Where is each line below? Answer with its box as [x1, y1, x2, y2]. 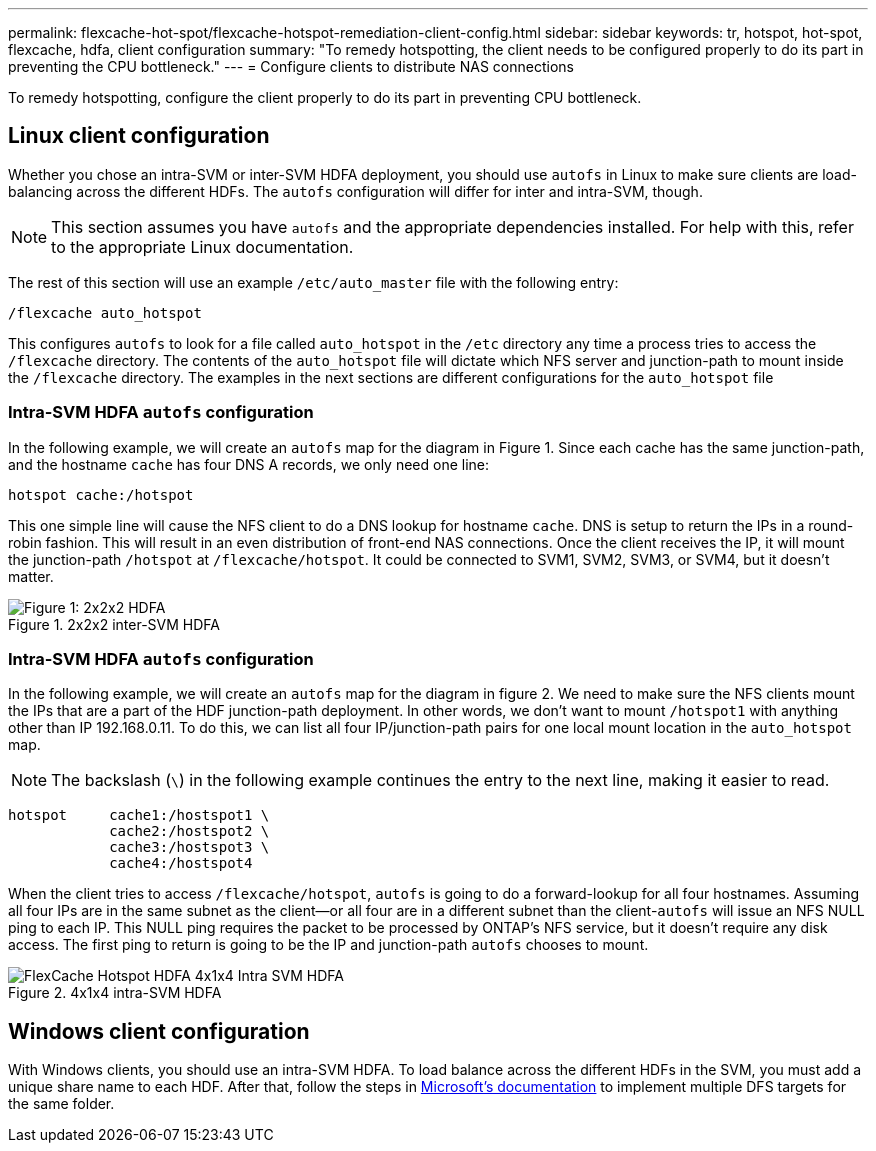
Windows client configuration [8, 1018, 310, 1044]
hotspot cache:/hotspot [8, 486, 194, 503]
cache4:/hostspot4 [109, 855, 253, 872]
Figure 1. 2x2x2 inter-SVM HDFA [8, 615, 220, 633]
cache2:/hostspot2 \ [109, 823, 270, 840]
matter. [8, 567, 54, 585]
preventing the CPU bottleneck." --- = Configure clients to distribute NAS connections [8, 58, 574, 75]
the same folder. [8, 1095, 115, 1113]
